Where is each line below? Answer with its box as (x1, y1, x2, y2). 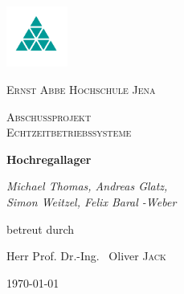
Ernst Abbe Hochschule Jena (6, 81, 156, 97)
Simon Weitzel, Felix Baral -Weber (6, 193, 177, 210)
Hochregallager (6, 150, 92, 167)
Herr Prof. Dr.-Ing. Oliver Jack (6, 247, 166, 264)
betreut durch (6, 220, 75, 237)
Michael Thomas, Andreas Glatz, (6, 178, 168, 194)
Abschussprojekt (6, 108, 92, 125)
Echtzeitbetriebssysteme (6, 124, 132, 141)
